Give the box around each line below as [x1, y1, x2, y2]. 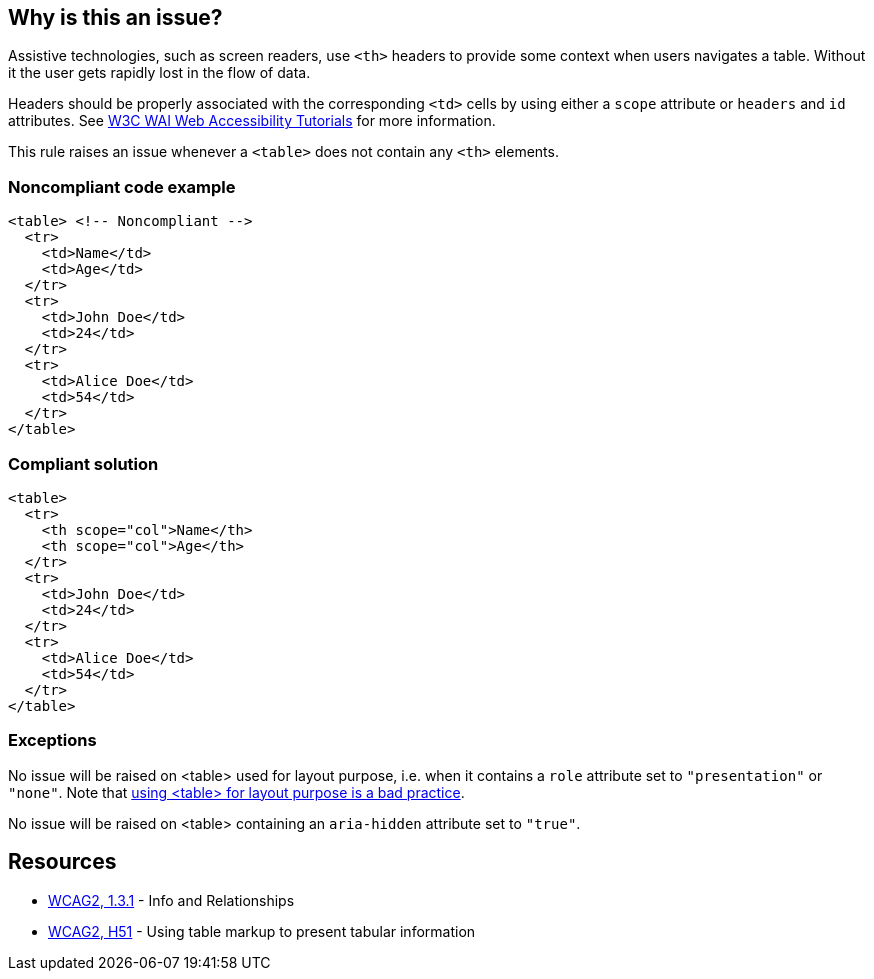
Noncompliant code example [8, 176, 236, 197]
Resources [8, 849, 117, 875]
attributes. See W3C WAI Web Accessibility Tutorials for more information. [8, 112, 496, 130]
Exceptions [8, 730, 97, 751]
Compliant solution [8, 453, 159, 474]
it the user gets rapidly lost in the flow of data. [8, 64, 311, 82]
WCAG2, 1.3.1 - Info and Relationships [48, 891, 295, 909]
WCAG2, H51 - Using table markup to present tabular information [48, 922, 476, 940]
